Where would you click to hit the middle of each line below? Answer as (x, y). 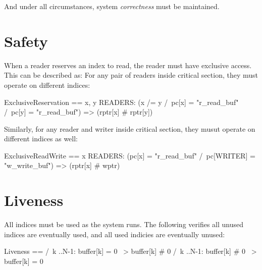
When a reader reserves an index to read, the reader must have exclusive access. (128, 65)
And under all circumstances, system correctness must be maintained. (112, 6)
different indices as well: (41, 139)
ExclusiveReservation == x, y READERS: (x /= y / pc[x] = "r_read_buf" (121, 102)
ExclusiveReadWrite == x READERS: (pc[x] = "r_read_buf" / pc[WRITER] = (130, 155)
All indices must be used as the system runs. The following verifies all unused (124, 224)
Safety (26, 41)
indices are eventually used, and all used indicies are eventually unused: (115, 234)
